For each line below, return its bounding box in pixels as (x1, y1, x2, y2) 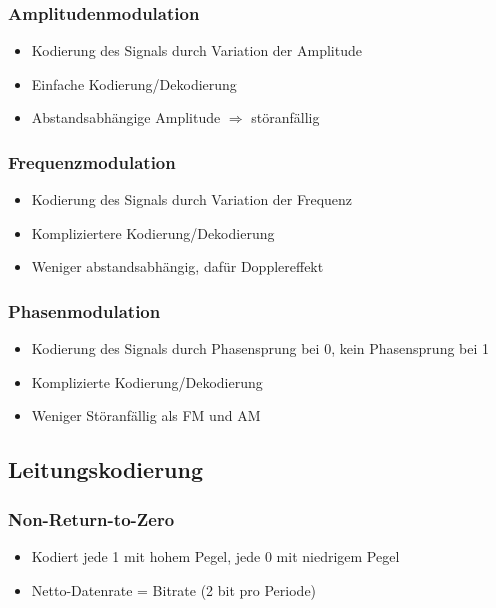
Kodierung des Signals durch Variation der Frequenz (31, 189, 353, 210)
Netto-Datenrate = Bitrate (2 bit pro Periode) (31, 579, 317, 600)
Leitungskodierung (8, 454, 204, 485)
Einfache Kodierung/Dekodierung (31, 73, 237, 94)
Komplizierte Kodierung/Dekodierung (31, 371, 263, 392)
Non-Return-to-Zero (8, 506, 175, 531)
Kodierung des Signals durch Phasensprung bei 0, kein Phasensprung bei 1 (31, 338, 490, 359)
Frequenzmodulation (8, 149, 176, 174)
